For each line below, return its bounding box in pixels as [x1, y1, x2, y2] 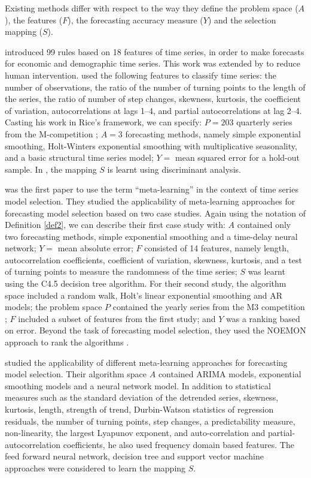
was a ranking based [226, 312, 300, 324]
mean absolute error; [57, 242, 133, 254]
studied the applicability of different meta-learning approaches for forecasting [5, 356, 288, 368]
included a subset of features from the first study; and [18, 312, 216, 324]
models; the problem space [5, 300, 102, 313]
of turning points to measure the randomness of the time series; [5, 265, 237, 278]
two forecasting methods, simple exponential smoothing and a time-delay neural [5, 230, 298, 242]
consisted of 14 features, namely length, [144, 242, 289, 254]
